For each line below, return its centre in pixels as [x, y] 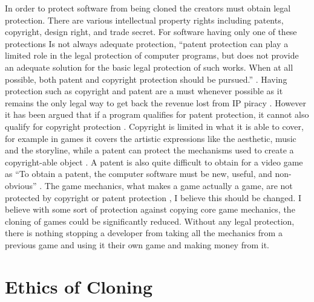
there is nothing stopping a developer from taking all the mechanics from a [144, 233]
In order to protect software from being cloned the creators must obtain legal [148, 8]
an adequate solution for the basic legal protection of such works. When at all [149, 67]
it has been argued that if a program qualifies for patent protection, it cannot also [157, 114]
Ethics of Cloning [79, 286]
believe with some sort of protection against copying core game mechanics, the [150, 209]
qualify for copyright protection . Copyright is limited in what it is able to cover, [154, 126]
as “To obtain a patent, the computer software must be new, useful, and [139, 174]
